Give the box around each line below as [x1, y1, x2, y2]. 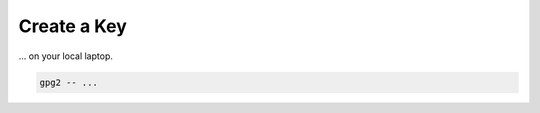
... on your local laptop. [18, 50, 114, 62]
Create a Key [18, 15, 127, 37]
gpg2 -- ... [39, 76, 99, 88]
